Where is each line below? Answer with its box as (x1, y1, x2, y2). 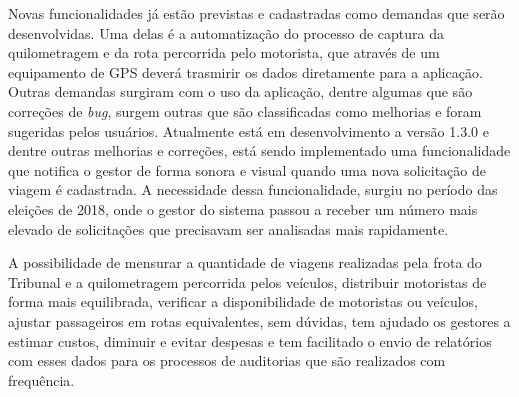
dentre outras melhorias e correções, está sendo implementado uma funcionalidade (8, 140, 511, 161)
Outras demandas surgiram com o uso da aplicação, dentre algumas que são (8, 81, 473, 102)
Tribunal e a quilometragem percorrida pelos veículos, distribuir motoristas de (8, 271, 487, 292)
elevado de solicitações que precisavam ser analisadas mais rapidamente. (8, 218, 449, 239)
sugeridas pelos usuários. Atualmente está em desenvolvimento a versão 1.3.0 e (8, 120, 489, 141)
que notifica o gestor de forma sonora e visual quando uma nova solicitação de (8, 159, 486, 180)
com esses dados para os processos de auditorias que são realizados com (8, 350, 446, 371)
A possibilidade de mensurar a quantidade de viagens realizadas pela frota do (8, 252, 482, 273)
